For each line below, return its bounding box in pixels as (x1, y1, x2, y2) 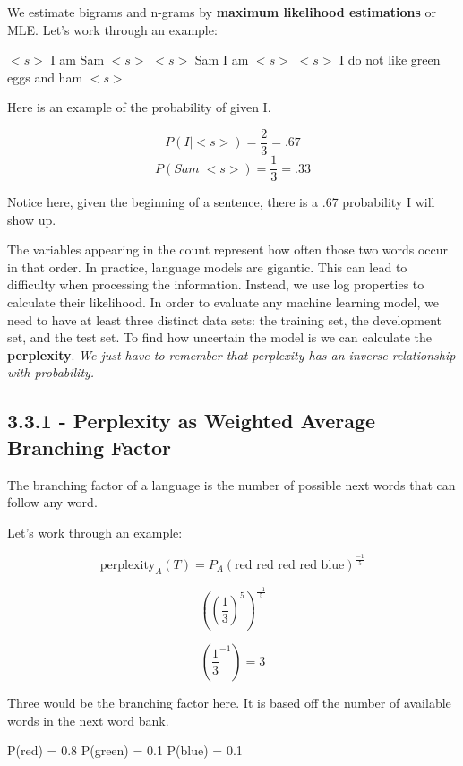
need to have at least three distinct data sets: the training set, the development (7, 310, 442, 329)
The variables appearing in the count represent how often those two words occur (7, 240, 449, 259)
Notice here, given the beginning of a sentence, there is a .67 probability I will (7, 193, 435, 211)
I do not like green (339, 50, 441, 69)
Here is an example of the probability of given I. (7, 98, 271, 116)
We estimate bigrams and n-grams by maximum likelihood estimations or (7, 3, 436, 21)
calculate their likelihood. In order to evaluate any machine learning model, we (7, 293, 439, 312)
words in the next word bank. (7, 710, 169, 729)
